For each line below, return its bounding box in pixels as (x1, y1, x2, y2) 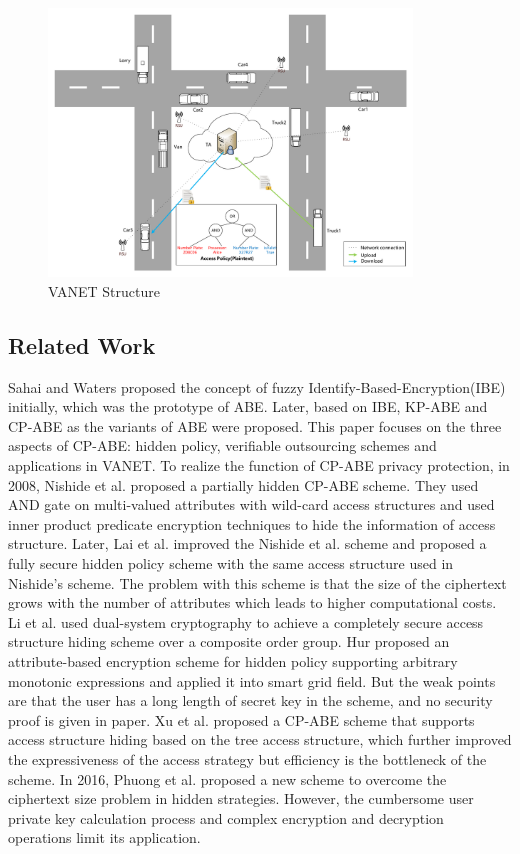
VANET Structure (48, 280, 160, 301)
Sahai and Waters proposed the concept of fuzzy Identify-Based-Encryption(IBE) (8, 376, 506, 397)
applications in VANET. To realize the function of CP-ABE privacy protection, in (8, 455, 510, 476)
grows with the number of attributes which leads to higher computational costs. (8, 592, 497, 613)
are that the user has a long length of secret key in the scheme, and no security (8, 690, 493, 711)
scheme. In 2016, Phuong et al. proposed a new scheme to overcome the (8, 768, 447, 789)
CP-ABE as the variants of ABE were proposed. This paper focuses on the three (8, 415, 502, 436)
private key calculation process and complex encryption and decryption (8, 807, 444, 828)
